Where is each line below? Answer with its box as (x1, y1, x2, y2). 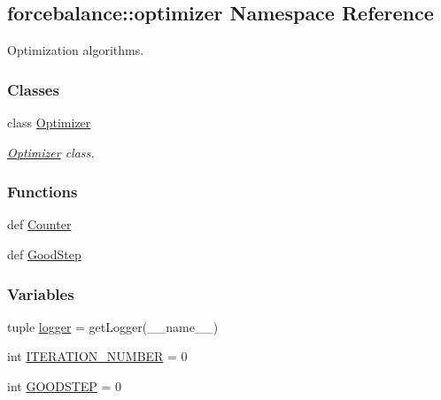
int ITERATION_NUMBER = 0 (7, 347, 188, 365)
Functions (7, 181, 78, 203)
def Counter (7, 215, 72, 234)
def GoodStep (7, 245, 81, 264)
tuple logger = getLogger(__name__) (7, 317, 219, 335)
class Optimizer (7, 113, 91, 132)
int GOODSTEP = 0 (7, 377, 122, 396)
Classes (7, 78, 59, 100)
